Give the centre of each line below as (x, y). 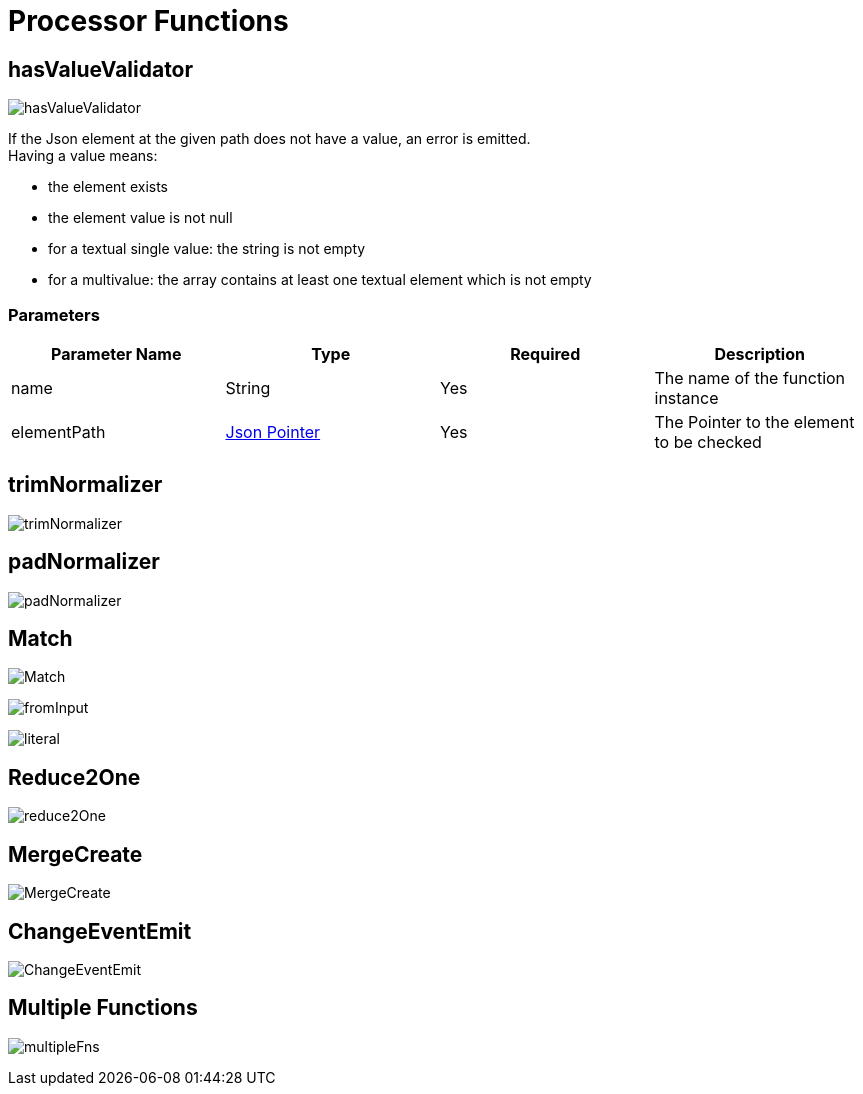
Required (545, 353)
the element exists (108, 187)
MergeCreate (75, 854)
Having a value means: (83, 156)
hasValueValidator (101, 69)
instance (686, 397)
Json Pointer (273, 431)
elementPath (58, 431)
